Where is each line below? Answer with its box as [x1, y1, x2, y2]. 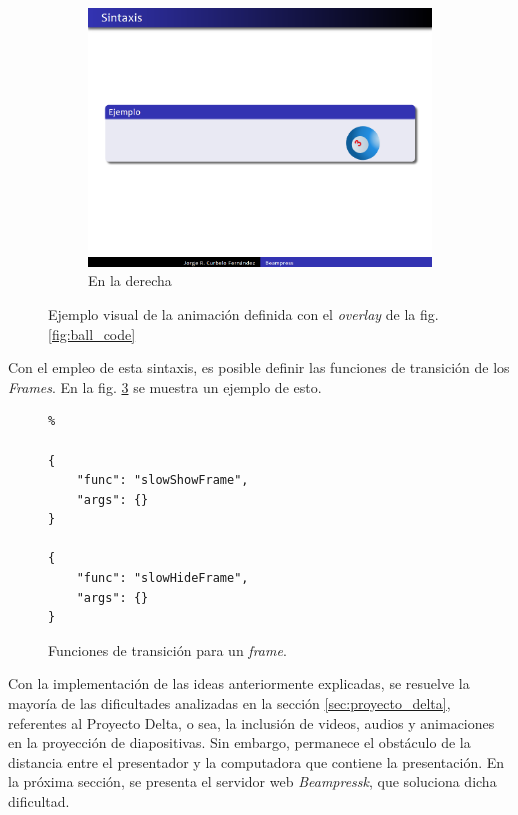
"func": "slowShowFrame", [76, 473, 249, 488]
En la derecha [88, 270, 172, 291]
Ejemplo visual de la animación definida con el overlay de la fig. [48, 303, 439, 324]
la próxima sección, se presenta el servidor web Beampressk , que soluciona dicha [8, 771, 497, 792]
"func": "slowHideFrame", [76, 571, 249, 586]
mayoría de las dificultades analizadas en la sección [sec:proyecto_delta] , [8, 693, 451, 714]
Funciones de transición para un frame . [48, 639, 287, 660]
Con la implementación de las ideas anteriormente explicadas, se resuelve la [8, 673, 470, 694]
